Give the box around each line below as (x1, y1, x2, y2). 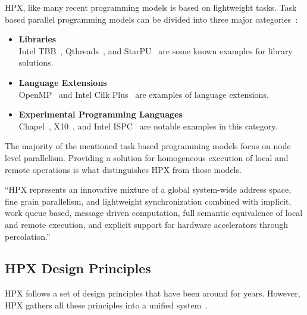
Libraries (18, 33, 57, 45)
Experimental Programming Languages (18, 108, 183, 121)
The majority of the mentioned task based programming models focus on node (5, 140, 291, 152)
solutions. (18, 56, 54, 69)
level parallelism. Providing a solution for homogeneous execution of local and (5, 151, 289, 163)
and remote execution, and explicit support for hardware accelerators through (5, 218, 289, 230)
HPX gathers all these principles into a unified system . (5, 298, 208, 311)
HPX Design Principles (5, 259, 151, 277)
